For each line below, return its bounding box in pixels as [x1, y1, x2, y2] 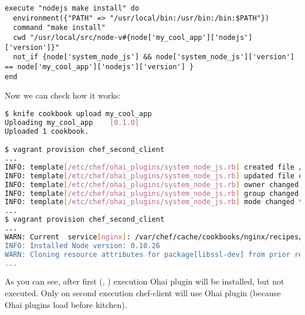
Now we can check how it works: [5, 89, 121, 101]
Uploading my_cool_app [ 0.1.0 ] [5, 118, 140, 127]
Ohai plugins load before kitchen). [5, 298, 127, 310]
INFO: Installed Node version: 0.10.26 [5, 241, 160, 250]
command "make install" [13, 23, 106, 32]
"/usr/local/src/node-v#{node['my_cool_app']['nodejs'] [29, 33, 253, 42]
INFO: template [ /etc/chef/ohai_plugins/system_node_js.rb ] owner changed [5, 180, 299, 189]
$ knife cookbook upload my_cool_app [5, 109, 152, 118]
